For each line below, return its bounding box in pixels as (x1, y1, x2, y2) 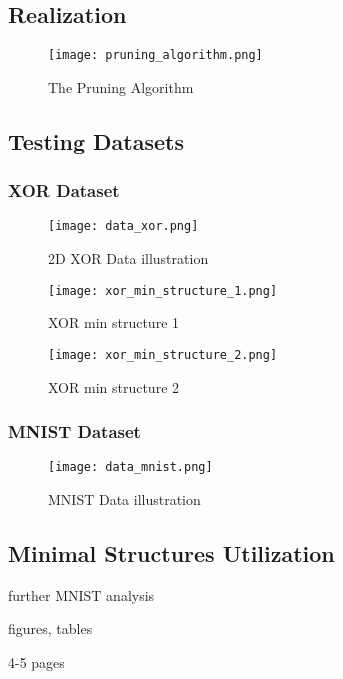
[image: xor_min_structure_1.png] (48, 283, 278, 298)
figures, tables (8, 618, 93, 639)
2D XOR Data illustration (48, 248, 209, 269)
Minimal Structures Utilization (8, 538, 335, 569)
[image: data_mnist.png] (48, 460, 213, 475)
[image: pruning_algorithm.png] (48, 48, 263, 63)
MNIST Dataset (8, 419, 141, 444)
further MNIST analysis (8, 584, 155, 605)
